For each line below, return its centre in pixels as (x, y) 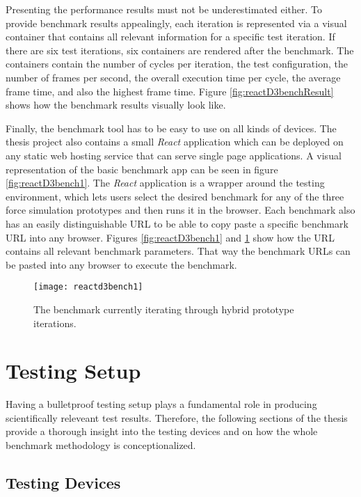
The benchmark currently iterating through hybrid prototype (164, 309)
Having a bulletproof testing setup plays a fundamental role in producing (161, 404)
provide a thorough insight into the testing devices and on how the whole (162, 431)
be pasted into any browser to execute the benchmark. (121, 264)
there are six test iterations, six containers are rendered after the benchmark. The (180, 50)
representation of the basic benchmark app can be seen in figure (142, 169)
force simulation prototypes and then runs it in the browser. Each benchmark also (180, 210)
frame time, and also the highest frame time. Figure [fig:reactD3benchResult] (170, 91)
